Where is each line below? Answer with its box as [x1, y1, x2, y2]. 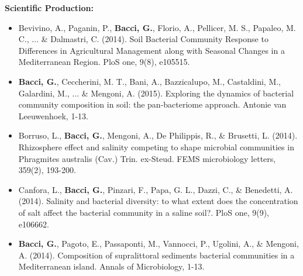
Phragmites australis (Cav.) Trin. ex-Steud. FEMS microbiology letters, [18, 152, 276, 164]
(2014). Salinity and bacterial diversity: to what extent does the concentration [18, 195, 298, 207]
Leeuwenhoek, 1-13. [18, 109, 88, 122]
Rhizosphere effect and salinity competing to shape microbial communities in [18, 140, 294, 153]
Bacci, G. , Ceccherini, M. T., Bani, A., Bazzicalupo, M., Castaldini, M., [18, 75, 281, 87]
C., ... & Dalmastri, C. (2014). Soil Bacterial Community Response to [18, 33, 268, 45]
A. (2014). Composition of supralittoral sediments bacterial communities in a [18, 249, 295, 261]
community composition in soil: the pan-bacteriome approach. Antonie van [18, 98, 287, 111]
